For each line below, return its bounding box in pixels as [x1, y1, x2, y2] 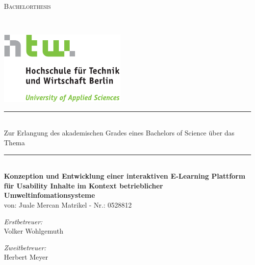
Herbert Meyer [4, 252, 48, 262]
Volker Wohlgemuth [4, 226, 64, 236]
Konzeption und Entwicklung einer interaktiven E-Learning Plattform [4, 171, 246, 181]
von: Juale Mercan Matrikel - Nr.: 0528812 [4, 199, 132, 210]
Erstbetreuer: [4, 216, 43, 226]
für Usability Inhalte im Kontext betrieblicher [4, 180, 163, 190]
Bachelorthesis [4, 1, 51, 11]
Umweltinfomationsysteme [4, 190, 95, 200]
